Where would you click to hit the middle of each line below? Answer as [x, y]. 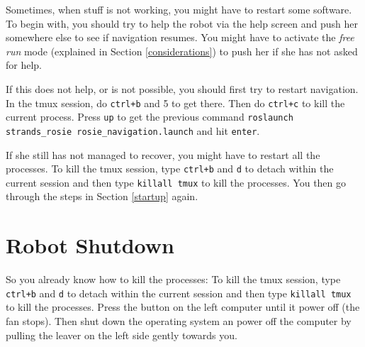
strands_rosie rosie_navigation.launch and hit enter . [133, 130]
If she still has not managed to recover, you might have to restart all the [163, 154]
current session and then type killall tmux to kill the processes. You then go [176, 182]
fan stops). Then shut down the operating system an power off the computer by [179, 321]
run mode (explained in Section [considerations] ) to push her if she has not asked [182, 51]
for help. [24, 65]
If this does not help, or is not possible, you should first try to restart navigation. [182, 88]
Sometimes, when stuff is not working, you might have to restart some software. [179, 9]
